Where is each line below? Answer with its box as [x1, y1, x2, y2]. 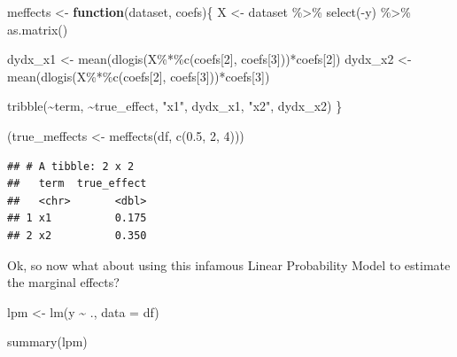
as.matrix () [7, 19, 68, 38]
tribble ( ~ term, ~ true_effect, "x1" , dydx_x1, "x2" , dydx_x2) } [7, 97, 343, 115]
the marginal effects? [7, 273, 120, 291]
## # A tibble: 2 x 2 [7, 159, 135, 173]
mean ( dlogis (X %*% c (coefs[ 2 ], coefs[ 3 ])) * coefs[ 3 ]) [7, 66, 270, 85]
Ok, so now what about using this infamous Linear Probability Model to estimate [7, 255, 451, 274]
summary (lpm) [7, 332, 88, 351]
